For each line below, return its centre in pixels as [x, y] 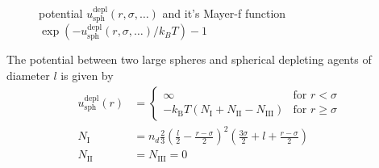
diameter [28, 76]
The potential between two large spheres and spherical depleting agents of [189, 59]
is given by [87, 76]
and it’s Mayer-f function [224, 13]
